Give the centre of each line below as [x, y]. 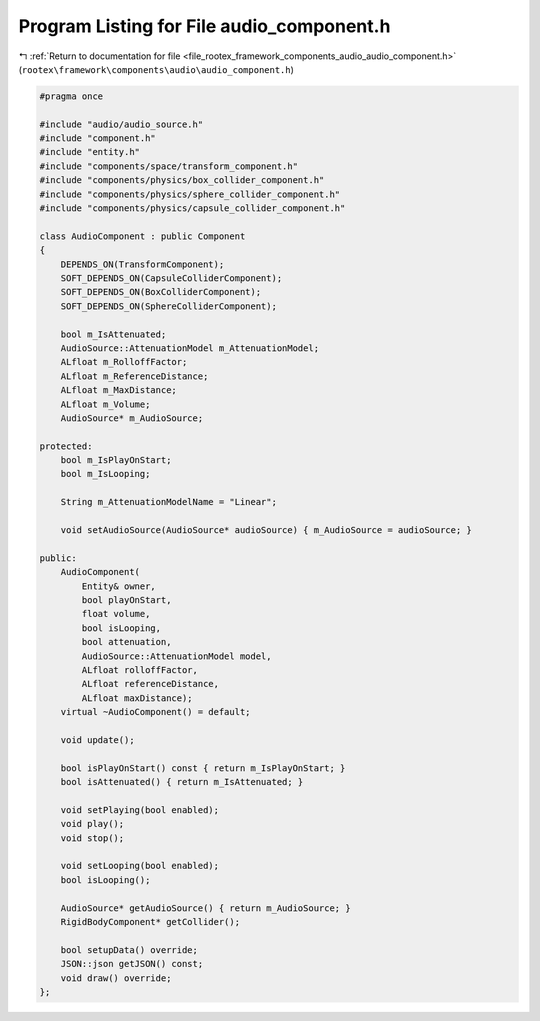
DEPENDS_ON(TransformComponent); [142, 264]
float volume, [116, 614]
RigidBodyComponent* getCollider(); [150, 921]
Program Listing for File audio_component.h [204, 26]
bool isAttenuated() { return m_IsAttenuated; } [182, 782]
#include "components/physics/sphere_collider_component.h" [190, 194]
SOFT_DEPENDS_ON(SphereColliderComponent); [168, 306]
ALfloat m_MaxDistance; [118, 390]
